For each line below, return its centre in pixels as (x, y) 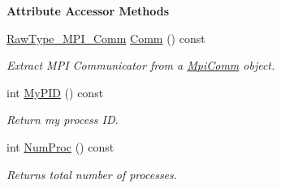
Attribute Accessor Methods (88, 11)
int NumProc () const (61, 146)
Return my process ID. (63, 120)
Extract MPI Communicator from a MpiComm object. (141, 65)
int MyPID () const (55, 92)
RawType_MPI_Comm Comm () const (106, 38)
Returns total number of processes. (92, 174)
